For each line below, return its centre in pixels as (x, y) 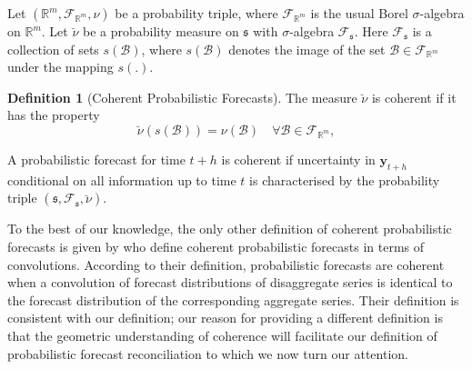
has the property (54, 115)
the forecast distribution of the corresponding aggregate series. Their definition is (233, 299)
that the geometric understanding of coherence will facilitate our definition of (222, 335)
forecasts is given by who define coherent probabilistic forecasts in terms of (216, 246)
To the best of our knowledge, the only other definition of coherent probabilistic (230, 229)
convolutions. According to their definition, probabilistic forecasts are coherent (226, 264)
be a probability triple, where (196, 13)
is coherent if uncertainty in (298, 159)
